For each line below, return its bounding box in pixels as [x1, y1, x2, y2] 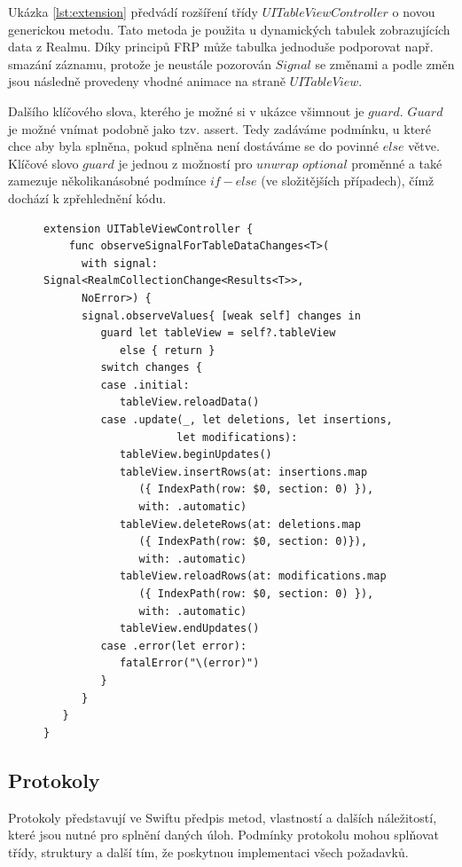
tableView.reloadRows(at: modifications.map [119, 570, 387, 583]
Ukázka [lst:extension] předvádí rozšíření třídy [8, 3, 258, 20]
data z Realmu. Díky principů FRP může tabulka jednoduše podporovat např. [8, 37, 434, 56]
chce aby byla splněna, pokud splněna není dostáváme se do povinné [8, 137, 379, 155]
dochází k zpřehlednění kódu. [8, 188, 167, 207]
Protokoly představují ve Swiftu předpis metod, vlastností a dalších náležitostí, [8, 808, 437, 826]
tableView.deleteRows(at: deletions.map [119, 517, 361, 531]
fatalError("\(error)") [119, 657, 260, 670]
